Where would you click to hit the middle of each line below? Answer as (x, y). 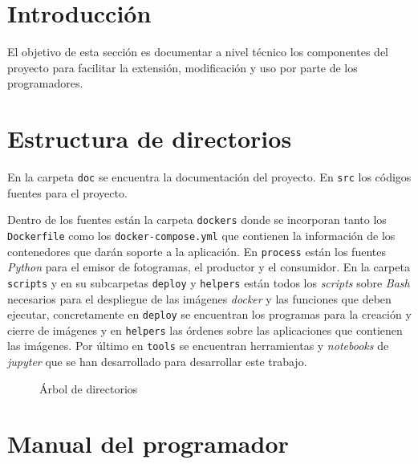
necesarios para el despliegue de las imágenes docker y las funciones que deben (199, 298)
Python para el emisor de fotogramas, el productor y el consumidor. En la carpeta (209, 267)
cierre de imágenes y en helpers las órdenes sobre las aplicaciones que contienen (205, 330)
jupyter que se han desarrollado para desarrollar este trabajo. (157, 362)
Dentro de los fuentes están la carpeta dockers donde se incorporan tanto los (197, 220)
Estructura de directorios (150, 138)
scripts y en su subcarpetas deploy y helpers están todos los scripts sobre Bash (209, 282)
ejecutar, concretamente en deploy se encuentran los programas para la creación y (209, 314)
